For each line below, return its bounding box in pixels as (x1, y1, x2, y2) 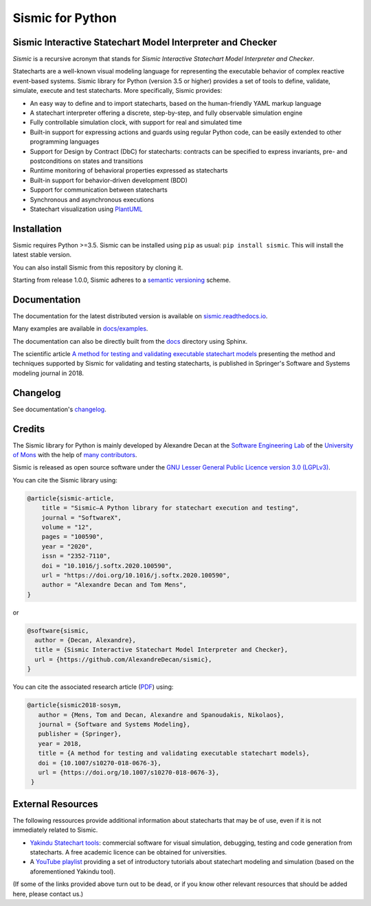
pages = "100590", (41, 533, 104, 541)
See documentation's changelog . (12, 405, 106, 413)
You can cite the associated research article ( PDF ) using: (12, 683, 174, 691)
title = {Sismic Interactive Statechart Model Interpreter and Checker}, (34, 646, 289, 654)
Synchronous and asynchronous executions (30, 195, 155, 203)
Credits (12, 423, 45, 434)
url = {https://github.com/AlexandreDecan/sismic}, (34, 655, 212, 663)
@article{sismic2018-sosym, (27, 701, 122, 709)
